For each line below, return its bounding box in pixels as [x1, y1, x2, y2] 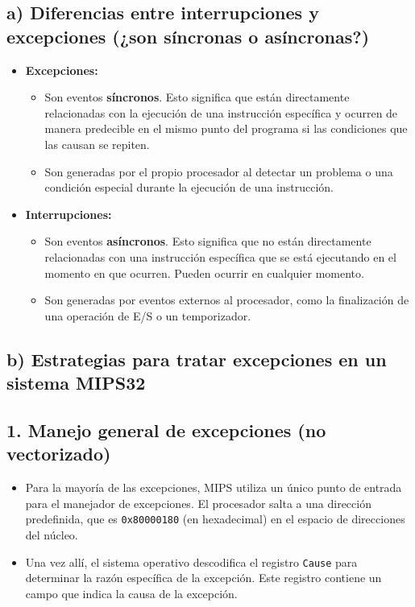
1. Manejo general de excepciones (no [6, 417, 326, 442]
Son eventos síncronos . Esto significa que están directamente [44, 89, 350, 105]
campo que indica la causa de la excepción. [25, 584, 238, 601]
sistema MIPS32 [6, 370, 146, 395]
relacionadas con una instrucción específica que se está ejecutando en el [44, 248, 396, 265]
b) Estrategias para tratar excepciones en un [6, 346, 387, 371]
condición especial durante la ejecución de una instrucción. [44, 179, 334, 196]
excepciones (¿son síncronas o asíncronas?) [6, 23, 370, 48]
